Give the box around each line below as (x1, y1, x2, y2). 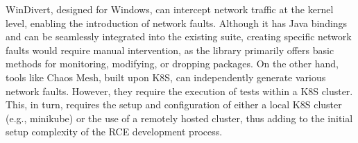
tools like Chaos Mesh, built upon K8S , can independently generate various (6, 69, 326, 84)
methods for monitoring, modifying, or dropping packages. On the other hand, (6, 56, 339, 71)
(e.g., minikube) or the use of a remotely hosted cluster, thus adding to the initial (6, 110, 353, 125)
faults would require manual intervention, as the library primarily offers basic (6, 42, 334, 57)
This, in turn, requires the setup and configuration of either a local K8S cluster (6, 97, 342, 112)
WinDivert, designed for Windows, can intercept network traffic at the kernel (6, 2, 334, 16)
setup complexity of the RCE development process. (6, 124, 223, 139)
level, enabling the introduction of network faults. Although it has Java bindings (6, 15, 348, 30)
